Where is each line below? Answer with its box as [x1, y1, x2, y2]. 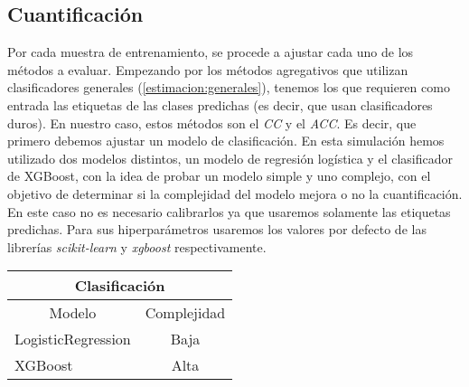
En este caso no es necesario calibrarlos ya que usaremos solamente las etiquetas [7, 202, 451, 221]
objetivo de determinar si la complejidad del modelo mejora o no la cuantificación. [7, 184, 463, 203]
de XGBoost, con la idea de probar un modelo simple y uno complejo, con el [7, 166, 431, 185]
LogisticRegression [14, 328, 131, 350]
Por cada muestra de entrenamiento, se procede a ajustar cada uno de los [7, 42, 414, 61]
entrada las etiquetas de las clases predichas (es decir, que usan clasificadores [7, 95, 433, 114]
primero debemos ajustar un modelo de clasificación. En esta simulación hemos [7, 131, 445, 150]
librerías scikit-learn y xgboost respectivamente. [7, 237, 267, 256]
